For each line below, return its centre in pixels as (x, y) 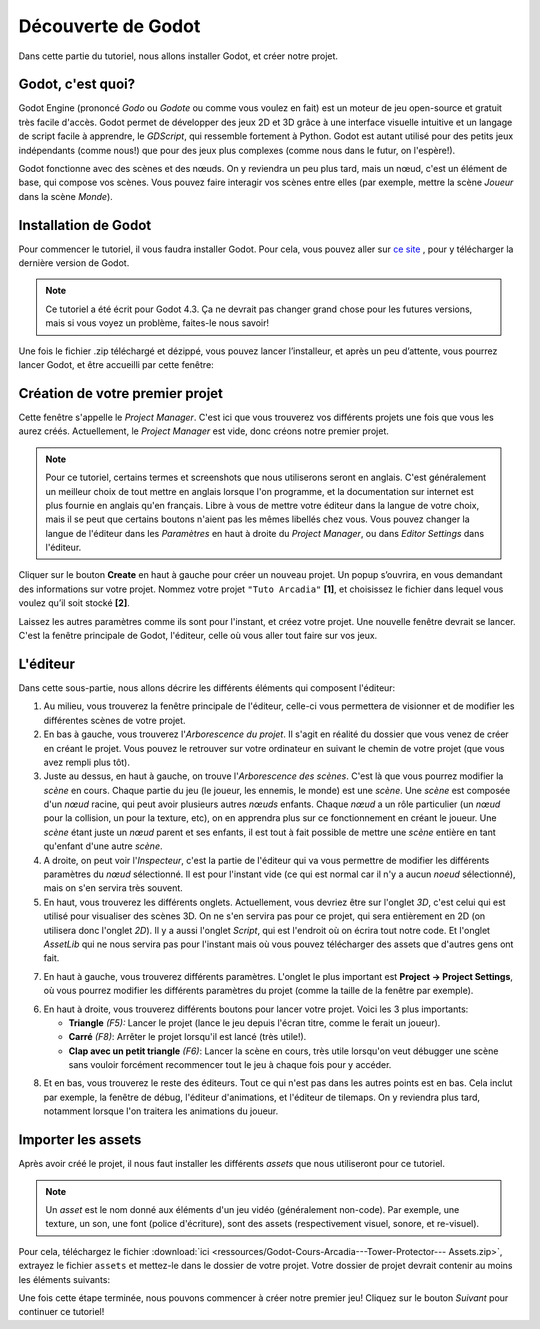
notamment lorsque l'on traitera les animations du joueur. (161, 1111)
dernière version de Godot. (74, 263)
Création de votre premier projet (121, 393)
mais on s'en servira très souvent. (113, 888)
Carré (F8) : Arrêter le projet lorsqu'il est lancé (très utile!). (187, 1037)
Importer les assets (80, 1140)
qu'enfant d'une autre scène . (103, 846)
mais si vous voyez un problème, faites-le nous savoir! (157, 323)
